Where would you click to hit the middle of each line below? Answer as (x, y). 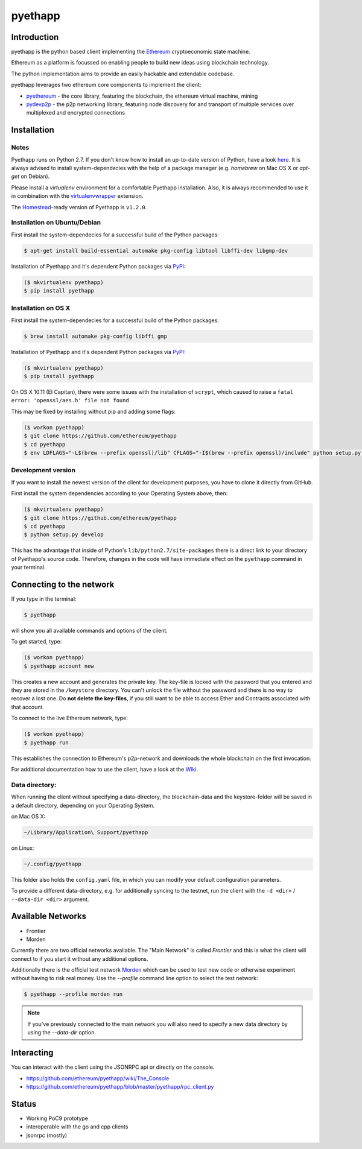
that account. (28, 707)
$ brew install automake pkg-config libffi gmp (95, 336)
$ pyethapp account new (59, 666)
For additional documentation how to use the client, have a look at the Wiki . (105, 769)
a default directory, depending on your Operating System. (83, 805)
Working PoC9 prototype (57, 1118)
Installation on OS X (41, 308)
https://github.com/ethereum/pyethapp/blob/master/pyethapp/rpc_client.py (120, 1086)
